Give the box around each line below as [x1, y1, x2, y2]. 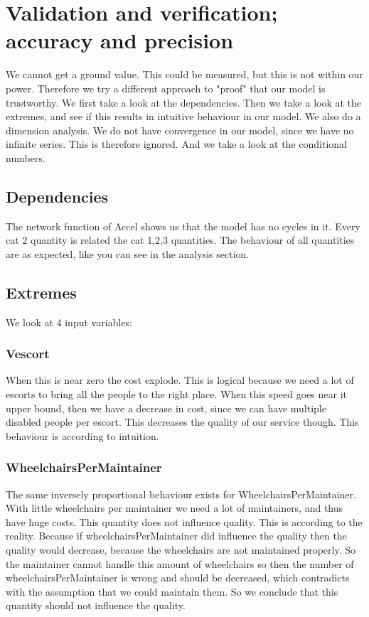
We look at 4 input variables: [6, 314, 132, 329]
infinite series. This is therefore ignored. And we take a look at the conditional [6, 136, 347, 151]
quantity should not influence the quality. [6, 598, 186, 613]
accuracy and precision [6, 26, 234, 55]
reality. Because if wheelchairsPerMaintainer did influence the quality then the [6, 528, 347, 543]
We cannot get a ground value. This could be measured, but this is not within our [6, 67, 363, 82]
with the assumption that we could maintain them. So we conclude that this [6, 584, 338, 599]
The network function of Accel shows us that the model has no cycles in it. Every [6, 218, 360, 233]
